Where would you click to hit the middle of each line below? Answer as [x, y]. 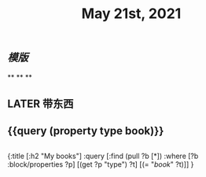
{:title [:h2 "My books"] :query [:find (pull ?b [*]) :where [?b [103, 156]
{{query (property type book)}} [86, 131]
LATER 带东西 [40, 104]
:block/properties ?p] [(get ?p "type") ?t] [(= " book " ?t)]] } [101, 164]
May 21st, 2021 [131, 14]
